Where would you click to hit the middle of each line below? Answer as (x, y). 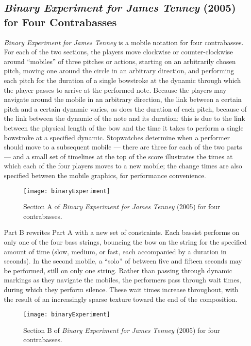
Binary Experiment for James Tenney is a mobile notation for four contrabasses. (124, 42)
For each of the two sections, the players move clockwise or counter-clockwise (118, 52)
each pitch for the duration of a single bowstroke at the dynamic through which (122, 80)
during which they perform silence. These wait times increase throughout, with (121, 289)
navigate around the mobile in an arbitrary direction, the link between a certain (123, 99)
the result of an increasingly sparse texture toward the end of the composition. (121, 299)
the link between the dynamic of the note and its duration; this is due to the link (125, 118)
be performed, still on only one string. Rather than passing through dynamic (118, 270)
